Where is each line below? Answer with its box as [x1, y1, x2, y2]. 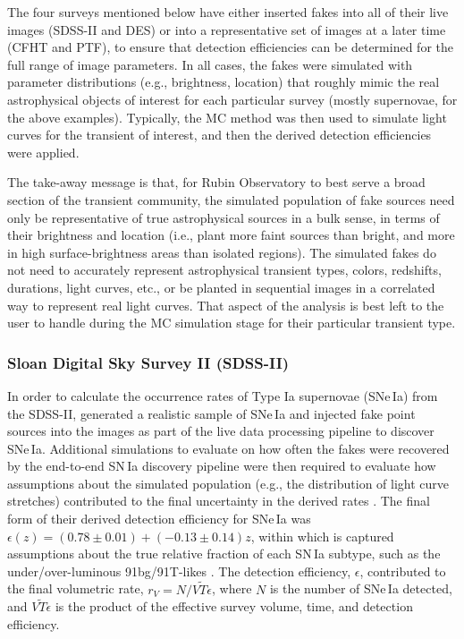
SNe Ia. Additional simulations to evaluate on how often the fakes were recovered [7, 439, 450, 457]
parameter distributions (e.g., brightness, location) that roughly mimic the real [7, 72, 440, 91]
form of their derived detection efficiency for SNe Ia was [7, 509, 311, 528]
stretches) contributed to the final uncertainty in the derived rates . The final [7, 491, 430, 510]
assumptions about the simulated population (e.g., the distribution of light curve [7, 473, 450, 492]
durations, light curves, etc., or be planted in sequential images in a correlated [7, 277, 435, 296]
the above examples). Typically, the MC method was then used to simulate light [7, 107, 447, 126]
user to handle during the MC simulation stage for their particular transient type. [7, 313, 456, 332]
